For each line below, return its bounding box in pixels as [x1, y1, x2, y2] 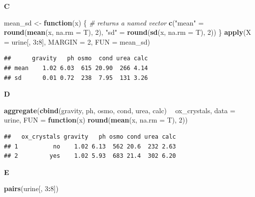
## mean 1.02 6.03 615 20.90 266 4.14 [4, 64, 148, 72]
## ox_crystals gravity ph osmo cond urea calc [4, 133, 176, 140]
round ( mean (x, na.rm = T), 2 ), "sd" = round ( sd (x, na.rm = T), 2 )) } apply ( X [4, 27, 251, 37]
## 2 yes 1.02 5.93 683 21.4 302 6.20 [4, 152, 176, 160]
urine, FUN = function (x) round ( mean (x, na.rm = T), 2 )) [4, 115, 188, 125]
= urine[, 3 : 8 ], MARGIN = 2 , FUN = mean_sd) [4, 36, 150, 47]
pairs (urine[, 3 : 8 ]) [4, 183, 59, 194]
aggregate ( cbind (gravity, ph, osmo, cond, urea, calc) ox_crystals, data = [4, 105, 235, 115]
